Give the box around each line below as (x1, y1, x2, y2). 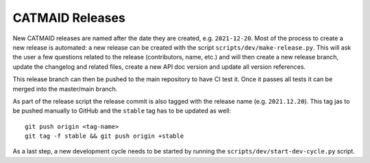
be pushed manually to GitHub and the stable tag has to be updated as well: (12, 106, 232, 115)
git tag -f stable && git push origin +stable (25, 132, 184, 140)
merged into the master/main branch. (12, 85, 118, 93)
